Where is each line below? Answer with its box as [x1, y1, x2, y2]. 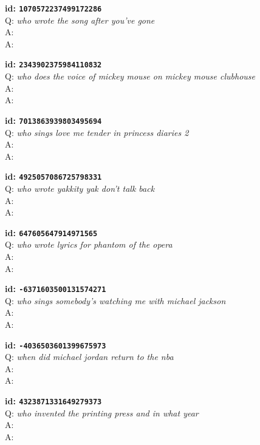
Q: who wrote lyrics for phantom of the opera [5, 238, 173, 251]
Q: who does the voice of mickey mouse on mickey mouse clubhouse [5, 70, 256, 83]
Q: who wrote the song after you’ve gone [5, 13, 155, 26]
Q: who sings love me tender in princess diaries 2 [5, 126, 189, 138]
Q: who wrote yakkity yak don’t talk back [5, 182, 155, 194]
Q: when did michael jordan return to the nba [5, 350, 174, 363]
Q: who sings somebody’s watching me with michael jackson [5, 294, 226, 307]
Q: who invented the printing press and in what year [5, 406, 199, 419]
